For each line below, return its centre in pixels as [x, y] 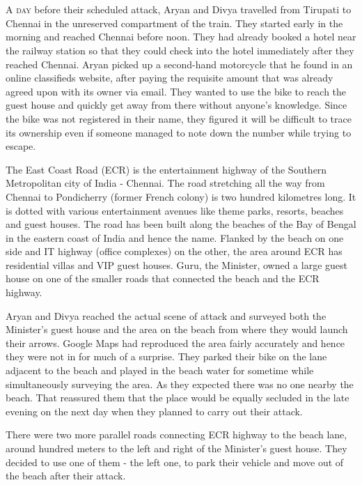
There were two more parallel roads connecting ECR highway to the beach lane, [176, 434]
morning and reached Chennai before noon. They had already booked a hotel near [181, 37]
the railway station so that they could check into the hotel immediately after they [180, 50]
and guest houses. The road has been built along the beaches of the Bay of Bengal [181, 224]
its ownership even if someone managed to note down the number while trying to [179, 132]
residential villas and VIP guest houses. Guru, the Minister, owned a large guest [176, 264]
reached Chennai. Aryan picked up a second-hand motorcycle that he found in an [179, 64]
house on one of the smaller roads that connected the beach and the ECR [163, 278]
